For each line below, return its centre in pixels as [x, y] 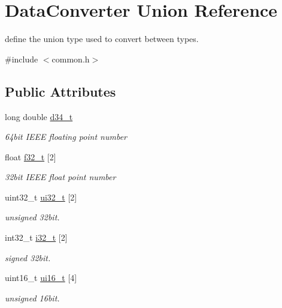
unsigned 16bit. [32, 297]
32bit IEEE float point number [60, 177]
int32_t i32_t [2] [36, 237]
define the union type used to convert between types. [102, 39]
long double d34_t [39, 116]
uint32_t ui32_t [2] [41, 197]
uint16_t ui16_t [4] [41, 278]
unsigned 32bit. [32, 217]
